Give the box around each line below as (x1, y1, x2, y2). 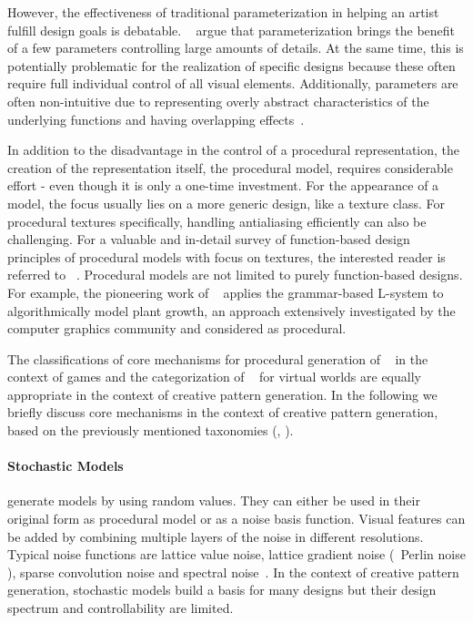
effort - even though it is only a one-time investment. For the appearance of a (7, 176, 439, 195)
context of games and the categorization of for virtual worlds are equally (7, 367, 421, 386)
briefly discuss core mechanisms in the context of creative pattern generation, (7, 403, 438, 422)
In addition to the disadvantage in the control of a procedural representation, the (7, 140, 459, 159)
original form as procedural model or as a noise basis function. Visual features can (7, 509, 466, 528)
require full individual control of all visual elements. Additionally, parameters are (7, 74, 458, 93)
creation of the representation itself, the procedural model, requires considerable (7, 158, 453, 177)
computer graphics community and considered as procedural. (7, 319, 347, 338)
